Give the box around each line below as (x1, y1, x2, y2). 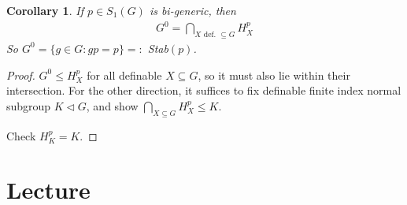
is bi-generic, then (149, 2, 236, 18)
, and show (86, 97, 139, 114)
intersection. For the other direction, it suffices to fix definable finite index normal (6, 82, 401, 99)
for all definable (87, 66, 162, 83)
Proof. (6, 66, 35, 83)
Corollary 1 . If (6, 2, 83, 18)
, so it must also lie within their (198, 66, 350, 83)
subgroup (6, 97, 51, 114)
